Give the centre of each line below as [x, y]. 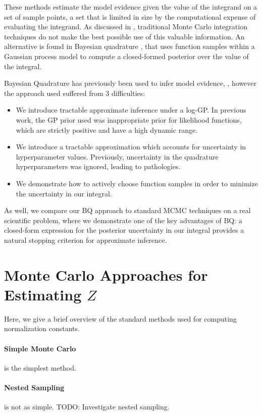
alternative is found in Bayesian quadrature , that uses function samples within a [129, 46]
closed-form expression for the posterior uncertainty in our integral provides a [124, 230]
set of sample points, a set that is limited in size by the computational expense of [130, 16]
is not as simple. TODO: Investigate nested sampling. [87, 407]
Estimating [43, 294]
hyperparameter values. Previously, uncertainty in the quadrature [117, 156]
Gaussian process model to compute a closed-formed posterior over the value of [126, 56]
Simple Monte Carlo [40, 348]
